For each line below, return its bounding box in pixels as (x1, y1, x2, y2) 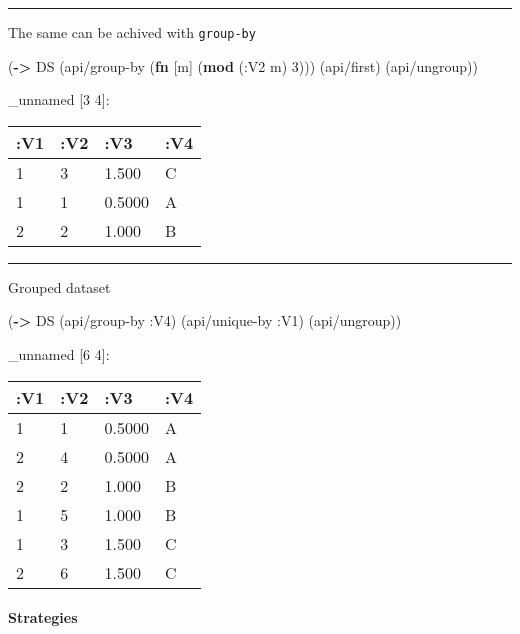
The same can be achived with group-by (8, 22, 256, 42)
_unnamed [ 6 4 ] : (8, 344, 110, 365)
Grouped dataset (8, 276, 111, 297)
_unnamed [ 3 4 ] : (8, 89, 110, 110)
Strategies (8, 607, 78, 628)
